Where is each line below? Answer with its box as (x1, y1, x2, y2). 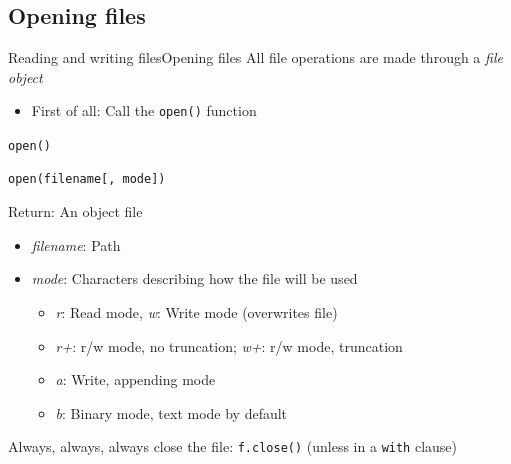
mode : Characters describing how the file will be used (31, 268, 358, 289)
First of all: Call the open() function (31, 100, 257, 121)
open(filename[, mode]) (8, 171, 166, 186)
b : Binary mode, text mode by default (55, 402, 288, 423)
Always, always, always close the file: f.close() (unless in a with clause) (8, 436, 457, 457)
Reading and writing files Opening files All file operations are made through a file (8, 47, 503, 68)
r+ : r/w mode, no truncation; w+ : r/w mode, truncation (55, 335, 403, 356)
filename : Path (31, 234, 121, 255)
